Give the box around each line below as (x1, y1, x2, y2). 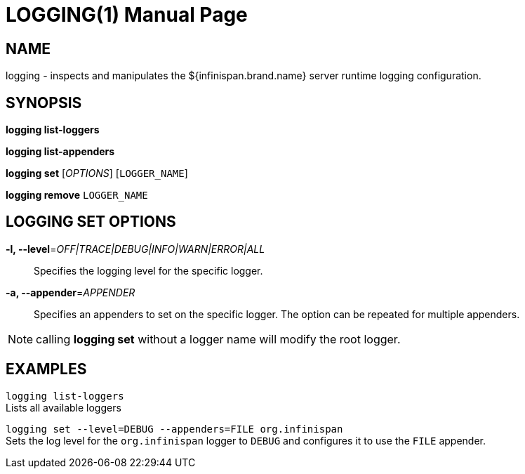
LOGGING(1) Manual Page (6, 3, 248, 27)
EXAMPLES (6, 360, 87, 378)
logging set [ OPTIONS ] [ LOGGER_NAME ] (6, 167, 188, 180)
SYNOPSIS (6, 93, 82, 112)
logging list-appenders (6, 145, 115, 158)
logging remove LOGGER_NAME (6, 189, 148, 202)
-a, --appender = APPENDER (6, 286, 135, 298)
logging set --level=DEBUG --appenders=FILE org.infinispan (6, 423, 343, 435)
